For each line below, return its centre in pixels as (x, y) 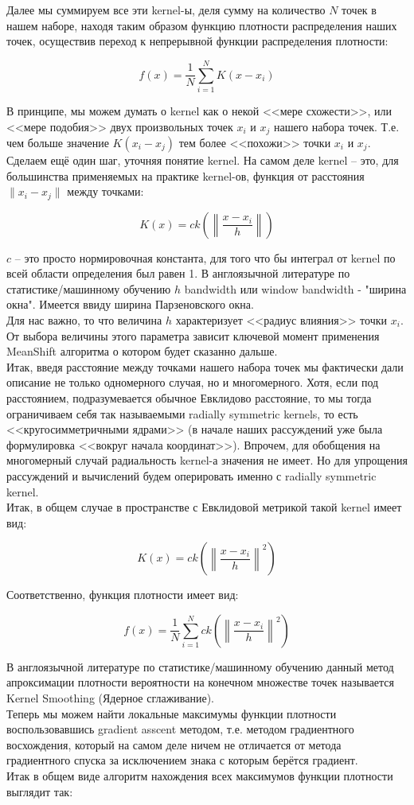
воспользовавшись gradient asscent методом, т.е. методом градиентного (180, 729)
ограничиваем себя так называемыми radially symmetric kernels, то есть (182, 413)
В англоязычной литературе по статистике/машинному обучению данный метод (200, 666)
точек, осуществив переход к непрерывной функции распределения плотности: (197, 41)
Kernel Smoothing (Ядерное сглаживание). (111, 698)
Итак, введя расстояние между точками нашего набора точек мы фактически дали (205, 366)
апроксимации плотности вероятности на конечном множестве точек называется (201, 682)
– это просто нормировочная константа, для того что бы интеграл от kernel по (205, 257)
